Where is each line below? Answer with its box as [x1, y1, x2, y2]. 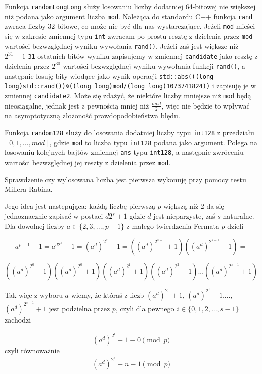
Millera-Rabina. [5, 184, 53, 194]
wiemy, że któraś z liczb [71, 289, 144, 300]
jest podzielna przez [49, 303, 110, 313]
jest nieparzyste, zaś [153, 210, 215, 221]
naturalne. [223, 210, 254, 221]
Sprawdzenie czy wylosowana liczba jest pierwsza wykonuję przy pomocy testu [5, 174, 246, 184]
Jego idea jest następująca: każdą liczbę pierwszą [5, 200, 155, 211]
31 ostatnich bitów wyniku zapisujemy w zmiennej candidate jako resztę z [28, 50, 258, 61]
